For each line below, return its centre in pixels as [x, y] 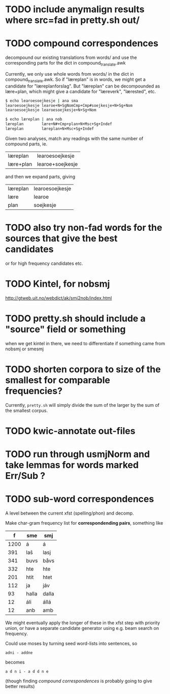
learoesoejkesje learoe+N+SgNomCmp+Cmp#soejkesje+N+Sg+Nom [69, 105]
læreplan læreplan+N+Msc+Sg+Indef [50, 129]
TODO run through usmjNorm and [78, 454]
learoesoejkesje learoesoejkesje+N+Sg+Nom [51, 110]
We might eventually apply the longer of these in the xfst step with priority [83, 623]
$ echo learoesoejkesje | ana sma [42, 101]
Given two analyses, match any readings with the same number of [74, 138]
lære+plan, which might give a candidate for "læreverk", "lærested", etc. [81, 91]
